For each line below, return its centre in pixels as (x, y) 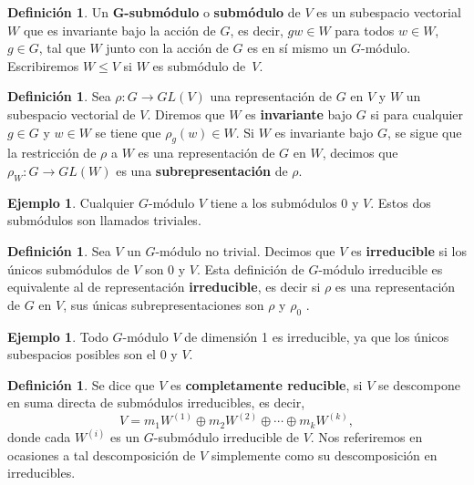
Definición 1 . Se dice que (81, 384)
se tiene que (128, 132)
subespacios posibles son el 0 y (93, 354)
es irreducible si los (409, 250)
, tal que (62, 48)
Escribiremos (43, 65)
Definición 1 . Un (58, 12)
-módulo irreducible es (381, 268)
